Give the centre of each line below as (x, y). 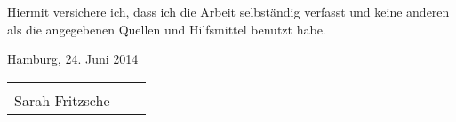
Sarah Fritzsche (62, 100)
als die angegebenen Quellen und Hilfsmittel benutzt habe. (167, 29)
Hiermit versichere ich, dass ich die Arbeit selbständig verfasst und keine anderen (228, 11)
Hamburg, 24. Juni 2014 (73, 59)
